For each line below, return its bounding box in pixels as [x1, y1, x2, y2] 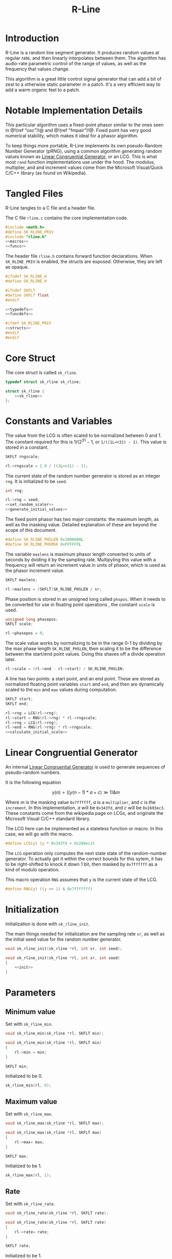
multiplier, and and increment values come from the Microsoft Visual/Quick [5, 164, 163, 170]
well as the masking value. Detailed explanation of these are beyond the [5, 522, 157, 528]
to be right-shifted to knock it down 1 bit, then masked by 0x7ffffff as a [5, 861, 158, 867]
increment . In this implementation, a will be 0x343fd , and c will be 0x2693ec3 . [5, 805, 165, 811]
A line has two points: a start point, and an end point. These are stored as [5, 676, 160, 682]
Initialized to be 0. [5, 1073, 43, 1079]
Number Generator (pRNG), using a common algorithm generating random [5, 148, 162, 154]
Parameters [5, 987, 56, 999]
